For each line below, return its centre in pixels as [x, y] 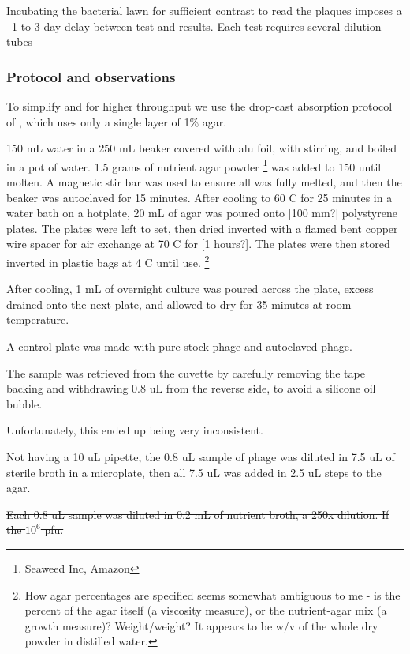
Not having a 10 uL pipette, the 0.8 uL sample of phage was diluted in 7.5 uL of [201, 457]
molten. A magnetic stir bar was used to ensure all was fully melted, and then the [204, 182]
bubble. [24, 403]
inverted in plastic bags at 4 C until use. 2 [108, 261]
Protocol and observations [91, 76]
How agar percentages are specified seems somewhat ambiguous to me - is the [212, 594]
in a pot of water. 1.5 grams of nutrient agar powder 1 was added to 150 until [194, 165]
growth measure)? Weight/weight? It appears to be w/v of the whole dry [201, 625]
